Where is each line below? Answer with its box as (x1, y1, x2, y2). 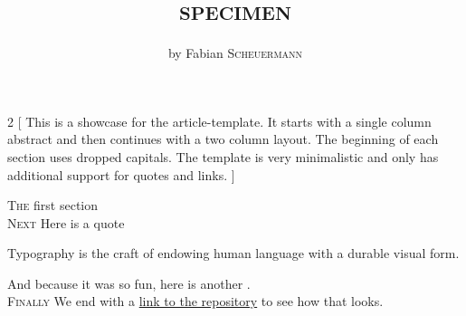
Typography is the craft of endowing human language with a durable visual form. (7, 244, 460, 263)
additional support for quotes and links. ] (7, 165, 235, 184)
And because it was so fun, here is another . (7, 273, 251, 292)
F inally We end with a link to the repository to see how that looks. (7, 292, 384, 311)
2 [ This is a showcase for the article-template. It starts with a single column (7, 111, 432, 130)
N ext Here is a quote (7, 213, 125, 232)
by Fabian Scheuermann (167, 43, 303, 62)
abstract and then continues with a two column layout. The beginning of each (7, 129, 439, 148)
